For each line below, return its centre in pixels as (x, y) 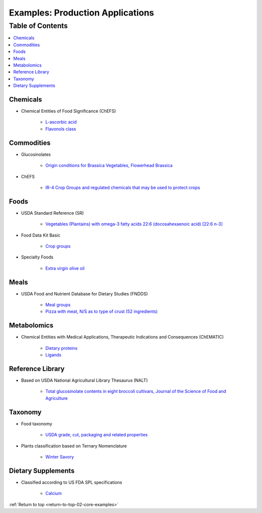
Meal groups (58, 305)
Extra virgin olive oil (65, 268)
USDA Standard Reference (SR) (53, 213)
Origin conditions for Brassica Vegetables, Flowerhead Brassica (109, 166)
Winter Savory (60, 457)
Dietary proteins (61, 348)
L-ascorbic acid (61, 122)
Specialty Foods (37, 257)
